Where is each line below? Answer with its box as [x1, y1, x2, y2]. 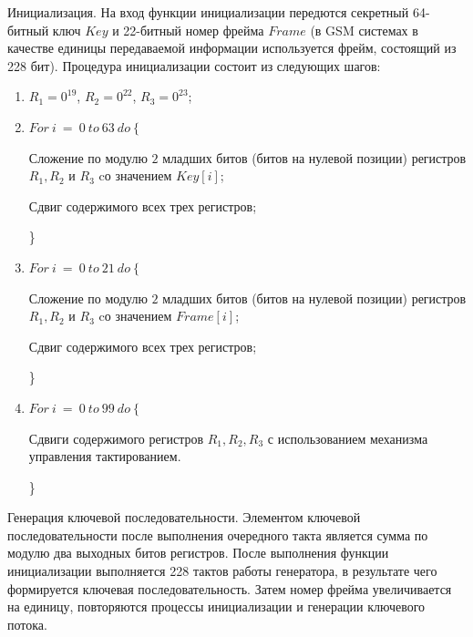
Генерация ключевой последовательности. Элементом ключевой [7, 508, 361, 527]
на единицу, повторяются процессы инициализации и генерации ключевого [7, 597, 426, 616]
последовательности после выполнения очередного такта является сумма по [7, 525, 428, 544]
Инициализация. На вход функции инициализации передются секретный [7, 3, 409, 21]
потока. [7, 614, 47, 633]
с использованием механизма [267, 428, 428, 447]
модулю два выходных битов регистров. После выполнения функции [7, 543, 389, 562]
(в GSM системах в [310, 20, 418, 39]
